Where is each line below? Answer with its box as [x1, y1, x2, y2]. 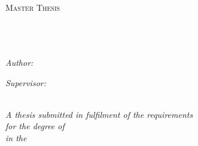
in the [5, 131, 27, 144]
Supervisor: [5, 76, 46, 89]
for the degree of [5, 120, 65, 132]
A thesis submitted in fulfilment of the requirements [5, 108, 193, 120]
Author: [5, 56, 33, 68]
